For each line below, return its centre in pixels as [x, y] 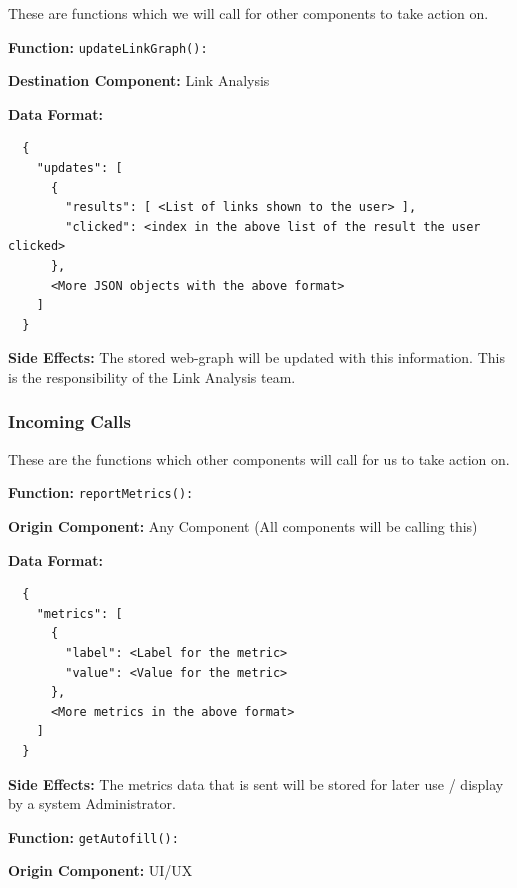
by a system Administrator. [92, 803]
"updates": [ [79, 168]
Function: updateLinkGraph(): [108, 46]
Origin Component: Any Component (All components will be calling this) [243, 526]
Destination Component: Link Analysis [139, 80]
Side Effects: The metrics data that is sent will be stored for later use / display [256, 783]
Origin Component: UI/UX [100, 870]
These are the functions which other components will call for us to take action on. [259, 458]
